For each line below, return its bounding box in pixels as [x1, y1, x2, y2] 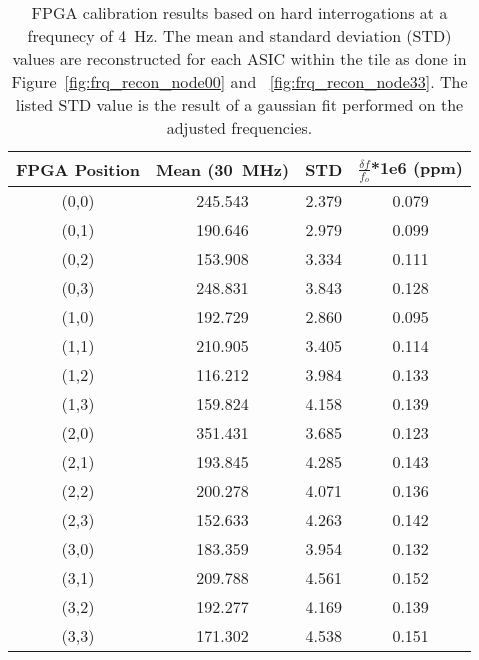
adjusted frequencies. [166, 116, 313, 139]
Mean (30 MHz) [155, 157, 290, 181]
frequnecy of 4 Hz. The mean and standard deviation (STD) [27, 24, 452, 47]
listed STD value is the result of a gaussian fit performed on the [15, 93, 464, 116]
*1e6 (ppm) [370, 156, 463, 179]
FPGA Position [16, 157, 140, 181]
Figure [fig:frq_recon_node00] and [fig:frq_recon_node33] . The [11, 70, 468, 93]
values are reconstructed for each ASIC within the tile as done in [12, 47, 467, 70]
